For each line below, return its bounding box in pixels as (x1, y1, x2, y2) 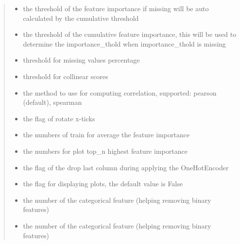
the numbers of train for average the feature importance (23, 130, 190, 140)
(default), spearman (23, 97, 82, 107)
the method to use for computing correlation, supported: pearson (23, 87, 217, 98)
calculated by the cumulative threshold (23, 13, 139, 23)
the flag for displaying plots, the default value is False (23, 179, 183, 189)
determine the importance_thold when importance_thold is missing (23, 38, 226, 49)
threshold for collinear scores (23, 71, 108, 81)
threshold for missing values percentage (23, 55, 140, 65)
